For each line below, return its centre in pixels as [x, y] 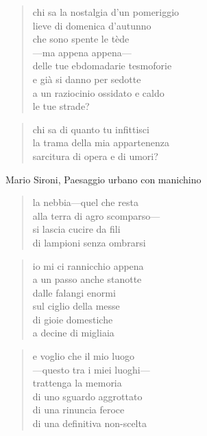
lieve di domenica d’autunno [92, 25]
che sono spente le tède [81, 39]
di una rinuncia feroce [78, 410]
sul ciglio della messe [76, 306]
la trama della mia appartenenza [101, 142]
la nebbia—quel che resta [85, 202]
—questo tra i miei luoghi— [91, 369]
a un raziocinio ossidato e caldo [98, 92]
